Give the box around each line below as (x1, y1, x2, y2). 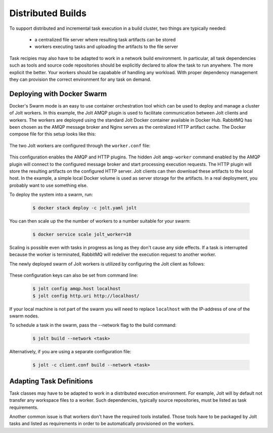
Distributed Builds (9, 8, 87, 19)
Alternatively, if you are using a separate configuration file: (9, 349, 131, 355)
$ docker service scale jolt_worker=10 (32, 232, 131, 237)
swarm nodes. (9, 313, 39, 319)
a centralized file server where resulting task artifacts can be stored (34, 36, 176, 42)
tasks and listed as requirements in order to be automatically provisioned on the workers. (9, 420, 195, 426)
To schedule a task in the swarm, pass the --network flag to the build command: (9, 322, 177, 328)
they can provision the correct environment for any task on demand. (9, 76, 152, 82)
